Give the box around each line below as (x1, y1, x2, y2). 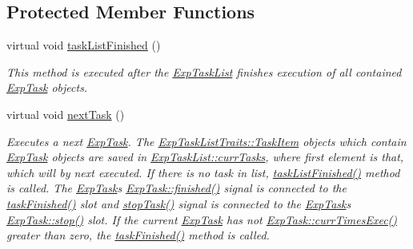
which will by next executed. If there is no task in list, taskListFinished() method (6, 164, 400, 180)
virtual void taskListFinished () (6, 37, 161, 53)
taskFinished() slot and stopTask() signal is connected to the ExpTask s (6, 195, 351, 211)
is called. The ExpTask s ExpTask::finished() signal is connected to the (6, 180, 347, 196)
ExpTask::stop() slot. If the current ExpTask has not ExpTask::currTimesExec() (6, 211, 398, 227)
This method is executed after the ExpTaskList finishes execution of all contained (6, 63, 402, 80)
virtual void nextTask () (6, 105, 125, 122)
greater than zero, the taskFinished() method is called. (6, 227, 270, 243)
